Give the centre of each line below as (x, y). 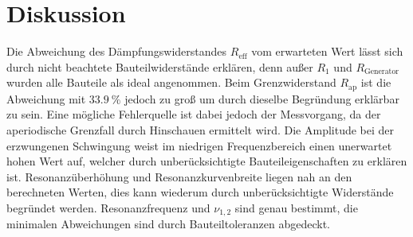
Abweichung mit (46, 98)
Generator (382, 72)
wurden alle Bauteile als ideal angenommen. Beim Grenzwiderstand (171, 82)
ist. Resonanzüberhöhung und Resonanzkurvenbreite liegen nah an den (179, 176)
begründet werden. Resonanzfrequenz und (108, 207)
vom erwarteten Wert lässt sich (327, 51)
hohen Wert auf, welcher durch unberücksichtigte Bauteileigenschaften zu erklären (207, 161)
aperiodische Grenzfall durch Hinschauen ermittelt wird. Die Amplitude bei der (201, 129)
